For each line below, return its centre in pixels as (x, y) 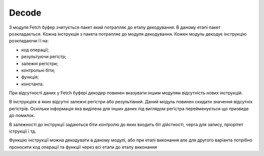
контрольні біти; (38, 70)
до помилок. (22, 116)
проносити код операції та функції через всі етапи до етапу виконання (83, 147)
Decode (25, 13)
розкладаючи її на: (29, 41)
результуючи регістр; (44, 57)
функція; (30, 77)
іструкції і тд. (23, 131)
